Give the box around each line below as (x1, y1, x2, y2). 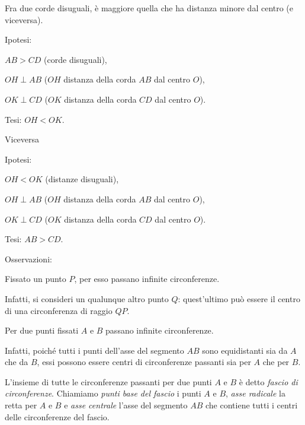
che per (262, 356, 290, 368)
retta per (5, 399, 37, 411)
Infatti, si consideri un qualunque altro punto (5, 292, 169, 305)
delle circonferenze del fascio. (5, 410, 110, 423)
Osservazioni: (5, 252, 52, 265)
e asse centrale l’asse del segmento (64, 399, 188, 411)
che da (5, 356, 28, 368)
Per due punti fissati (5, 324, 79, 337)
